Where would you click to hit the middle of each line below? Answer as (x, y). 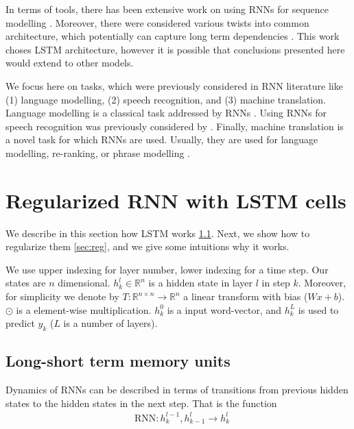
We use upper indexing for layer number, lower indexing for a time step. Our (167, 269)
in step (276, 283)
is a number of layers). (110, 323)
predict (20, 323)
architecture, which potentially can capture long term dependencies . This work (173, 36)
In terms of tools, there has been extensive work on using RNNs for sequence (167, 9)
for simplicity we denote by (62, 296)
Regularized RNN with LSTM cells (176, 200)
